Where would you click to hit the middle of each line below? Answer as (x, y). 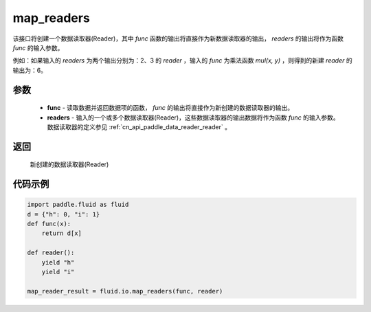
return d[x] (62, 233)
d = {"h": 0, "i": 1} (64, 214)
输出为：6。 (30, 70)
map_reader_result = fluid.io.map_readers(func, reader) (125, 291)
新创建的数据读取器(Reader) (69, 164)
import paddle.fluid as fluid (78, 205)
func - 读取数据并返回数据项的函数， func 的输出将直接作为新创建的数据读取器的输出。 (170, 108)
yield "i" (58, 272)
